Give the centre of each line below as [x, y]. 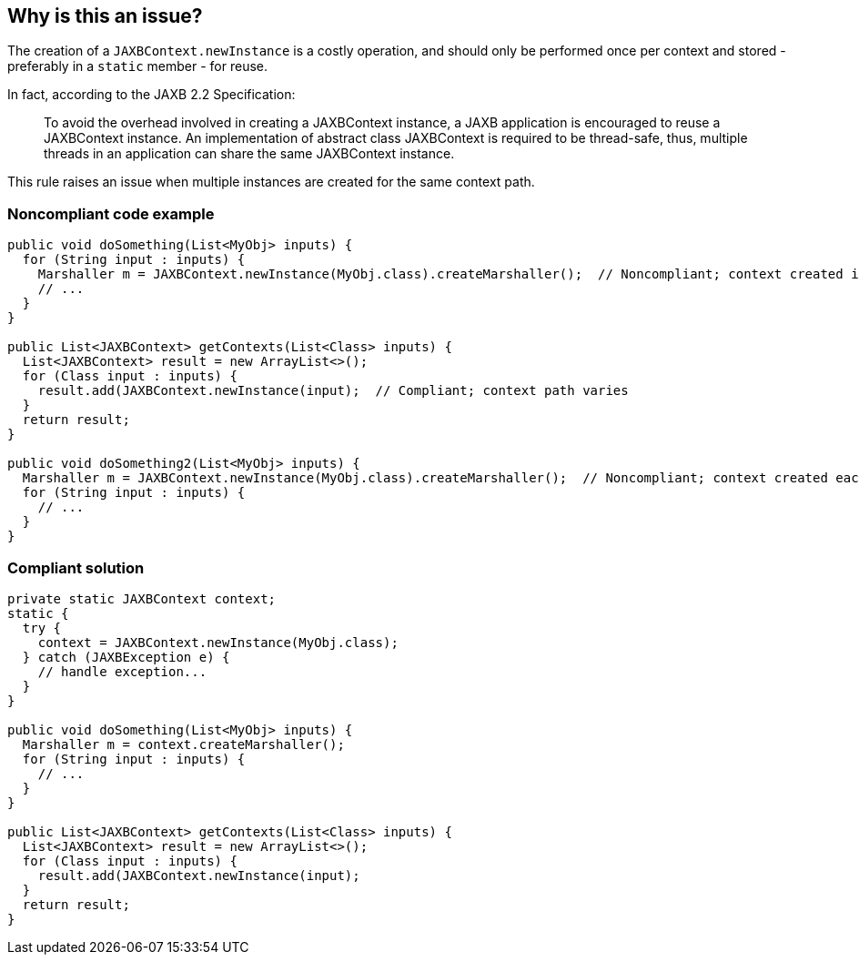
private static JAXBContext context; [142, 598]
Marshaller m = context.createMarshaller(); [183, 744]
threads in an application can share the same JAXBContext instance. [249, 154]
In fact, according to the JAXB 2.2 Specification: [152, 95]
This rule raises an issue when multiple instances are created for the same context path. [271, 182]
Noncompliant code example [111, 213]
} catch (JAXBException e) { [126, 657]
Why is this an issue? [105, 16]
